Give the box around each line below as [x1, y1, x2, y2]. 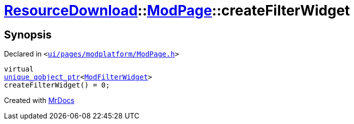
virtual [4, 65, 34, 73]
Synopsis [4, 28, 52, 41]
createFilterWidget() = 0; [4, 81, 110, 89]
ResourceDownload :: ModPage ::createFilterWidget [4, 2, 350, 19]
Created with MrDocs [4, 96, 75, 105]
